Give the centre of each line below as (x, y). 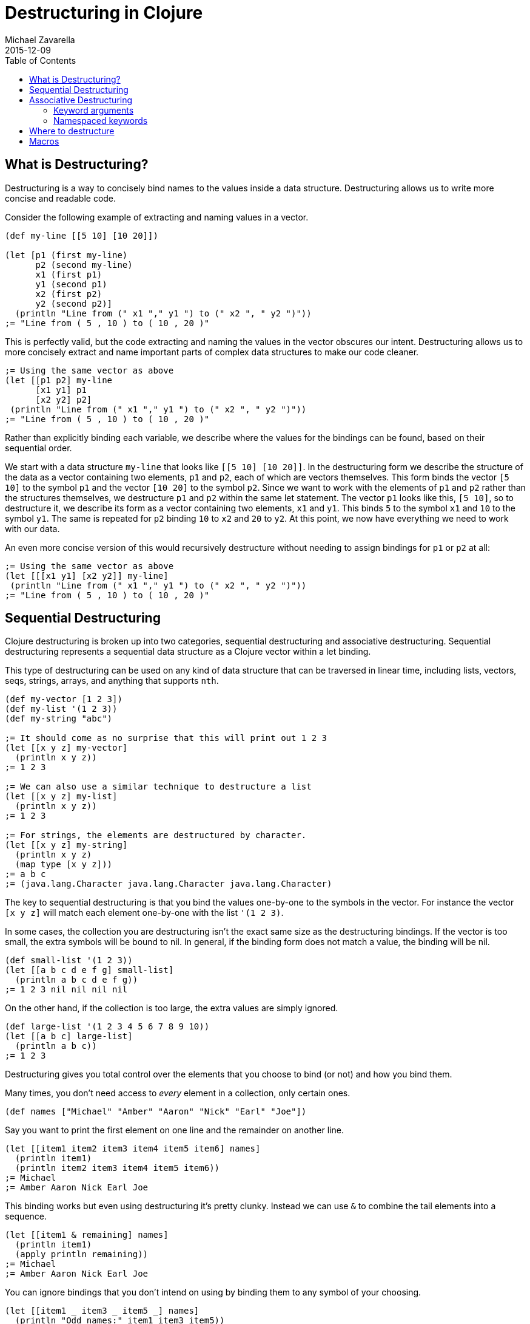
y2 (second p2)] (74, 303)
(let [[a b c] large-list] (69, 1036)
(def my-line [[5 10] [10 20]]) (82, 235)
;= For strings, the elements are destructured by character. (156, 835)
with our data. (32, 528)
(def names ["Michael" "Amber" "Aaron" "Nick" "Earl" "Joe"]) (156, 1112)
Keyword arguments (94, 110)
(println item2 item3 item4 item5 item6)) (117, 1168)
